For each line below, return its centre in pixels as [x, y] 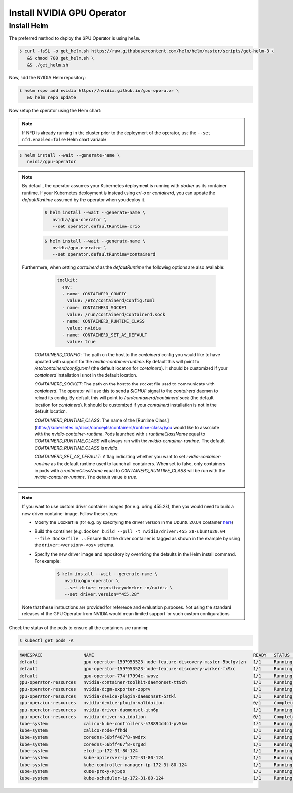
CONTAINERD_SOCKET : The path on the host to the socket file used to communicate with [125, 384]
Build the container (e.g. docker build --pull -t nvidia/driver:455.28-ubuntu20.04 [130, 531]
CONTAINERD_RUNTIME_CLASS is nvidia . [77, 448]
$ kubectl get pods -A [46, 640]
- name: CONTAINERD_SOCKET [94, 307]
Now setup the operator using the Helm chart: [55, 110]
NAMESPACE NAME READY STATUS [155, 655]
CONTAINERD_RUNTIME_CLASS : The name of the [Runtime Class [101, 420]
